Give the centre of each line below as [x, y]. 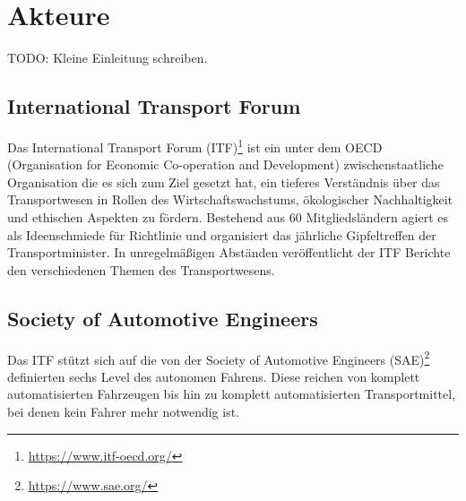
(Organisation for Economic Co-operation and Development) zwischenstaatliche [225, 164]
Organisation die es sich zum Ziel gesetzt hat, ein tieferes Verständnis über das [224, 181]
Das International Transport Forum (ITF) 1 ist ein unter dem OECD [195, 145]
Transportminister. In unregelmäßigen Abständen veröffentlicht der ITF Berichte [229, 252]
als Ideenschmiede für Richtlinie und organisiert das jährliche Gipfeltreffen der [222, 234]
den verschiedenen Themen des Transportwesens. [141, 269]
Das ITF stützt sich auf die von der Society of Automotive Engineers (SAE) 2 [219, 358]
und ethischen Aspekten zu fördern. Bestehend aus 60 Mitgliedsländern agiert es [228, 216]
